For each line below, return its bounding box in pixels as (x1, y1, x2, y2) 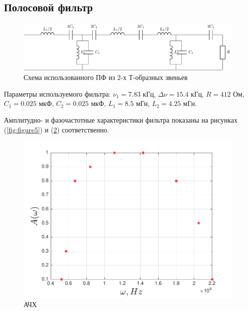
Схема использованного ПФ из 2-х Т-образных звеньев (24, 72, 188, 82)
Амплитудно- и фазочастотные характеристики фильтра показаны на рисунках (4, 115, 238, 125)
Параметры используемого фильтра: (4, 88, 111, 99)
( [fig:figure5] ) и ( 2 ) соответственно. (4, 124, 110, 134)
